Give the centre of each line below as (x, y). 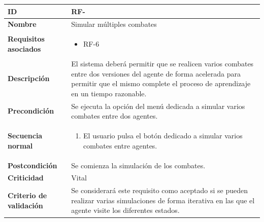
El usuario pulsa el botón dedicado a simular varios (163, 136)
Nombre (22, 24)
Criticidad (26, 178)
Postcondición (32, 165)
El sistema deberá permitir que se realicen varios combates (162, 64)
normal (20, 145)
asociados (24, 48)
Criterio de (27, 195)
